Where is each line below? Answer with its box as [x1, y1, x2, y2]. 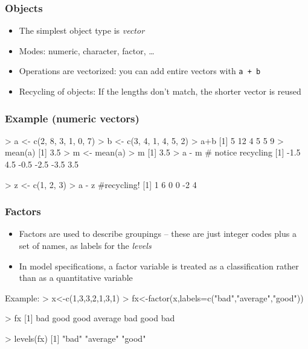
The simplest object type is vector [19, 24, 145, 37]
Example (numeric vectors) [5, 110, 140, 125]
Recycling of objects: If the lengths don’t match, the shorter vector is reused [19, 85, 301, 98]
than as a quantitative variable [19, 271, 133, 284]
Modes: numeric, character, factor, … [19, 44, 155, 57]
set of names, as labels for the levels [19, 239, 152, 252]
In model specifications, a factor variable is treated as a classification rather [19, 259, 299, 272]
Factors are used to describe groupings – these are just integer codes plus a [19, 227, 297, 240]
